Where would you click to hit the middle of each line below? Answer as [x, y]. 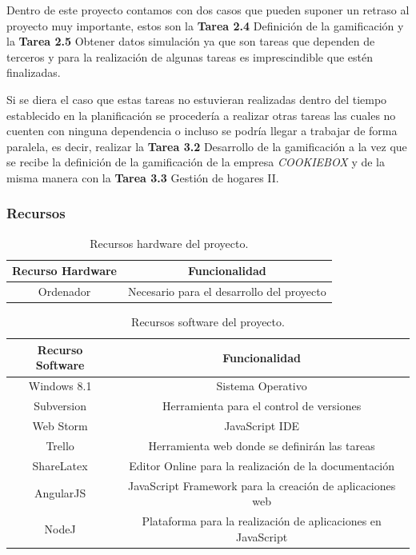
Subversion [60, 406]
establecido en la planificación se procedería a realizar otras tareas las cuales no [201, 115]
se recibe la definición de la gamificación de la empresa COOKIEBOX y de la [196, 162]
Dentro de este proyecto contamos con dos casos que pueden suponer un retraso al [208, 10]
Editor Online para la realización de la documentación [262, 465]
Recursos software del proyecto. [208, 322]
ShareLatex [60, 465]
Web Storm [60, 425]
